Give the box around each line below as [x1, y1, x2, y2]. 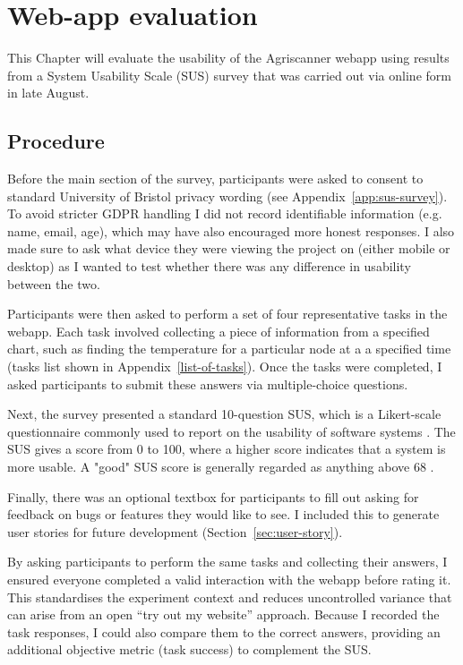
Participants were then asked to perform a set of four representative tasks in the [7, 304, 448, 323]
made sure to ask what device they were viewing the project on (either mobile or [7, 239, 450, 258]
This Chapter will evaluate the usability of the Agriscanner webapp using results [7, 48, 450, 67]
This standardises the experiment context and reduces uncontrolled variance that [7, 587, 452, 606]
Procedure [7, 127, 105, 155]
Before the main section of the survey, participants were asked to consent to [7, 169, 424, 188]
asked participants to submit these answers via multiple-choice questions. [7, 374, 408, 393]
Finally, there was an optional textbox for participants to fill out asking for [7, 487, 419, 506]
